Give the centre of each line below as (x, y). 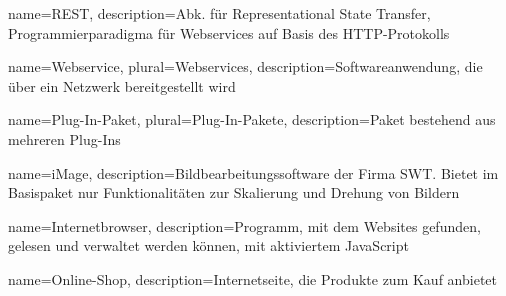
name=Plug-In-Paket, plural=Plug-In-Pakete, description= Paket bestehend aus (252, 119)
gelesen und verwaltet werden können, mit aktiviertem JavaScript (208, 245)
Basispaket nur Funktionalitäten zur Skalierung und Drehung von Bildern (234, 192)
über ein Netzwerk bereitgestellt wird (122, 85)
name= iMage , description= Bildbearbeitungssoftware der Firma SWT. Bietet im (253, 172)
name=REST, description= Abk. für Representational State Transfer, (219, 13)
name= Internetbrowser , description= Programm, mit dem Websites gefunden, (244, 225)
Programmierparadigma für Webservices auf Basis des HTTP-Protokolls (229, 32)
